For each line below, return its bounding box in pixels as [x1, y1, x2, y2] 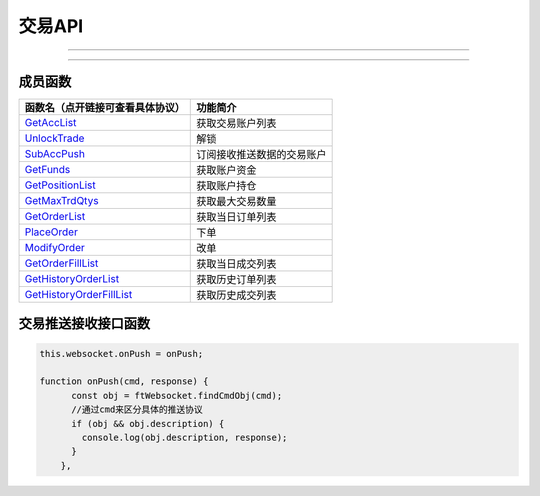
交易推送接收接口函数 [18, 315, 150, 332]
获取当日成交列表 [196, 257, 277, 271]
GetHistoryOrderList [24, 272, 120, 286]
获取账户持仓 [196, 179, 257, 193]
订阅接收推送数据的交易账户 [196, 148, 327, 162]
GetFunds [24, 163, 71, 177]
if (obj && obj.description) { [71, 418, 225, 429]
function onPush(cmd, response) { [39, 376, 209, 387]
